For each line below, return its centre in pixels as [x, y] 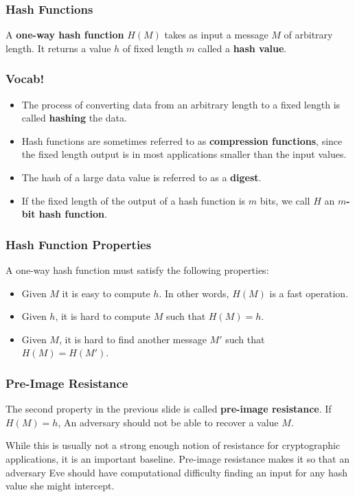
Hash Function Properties [79, 244]
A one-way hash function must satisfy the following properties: [137, 270]
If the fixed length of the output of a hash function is [134, 200]
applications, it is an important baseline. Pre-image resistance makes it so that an [177, 458]
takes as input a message [216, 35]
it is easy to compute [106, 293]
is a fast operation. [309, 293]
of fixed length [153, 48]
